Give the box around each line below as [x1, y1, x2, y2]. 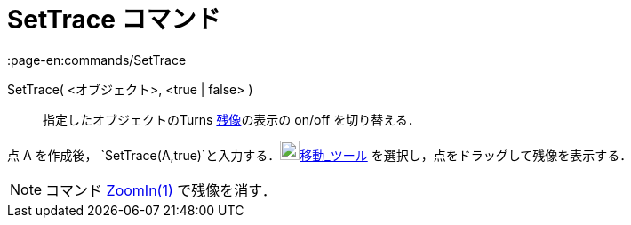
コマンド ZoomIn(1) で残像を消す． [45, 181, 276, 199]
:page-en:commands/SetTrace [7, 52, 187, 68]
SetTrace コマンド [7, 4, 221, 35]
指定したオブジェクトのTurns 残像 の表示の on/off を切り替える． [43, 111, 420, 127]
